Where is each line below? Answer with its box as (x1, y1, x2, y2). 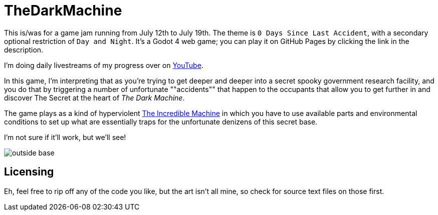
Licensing (4, 165, 54, 178)
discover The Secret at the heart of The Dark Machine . (4, 93, 185, 102)
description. (4, 45, 44, 54)
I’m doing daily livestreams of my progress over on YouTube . (4, 60, 203, 69)
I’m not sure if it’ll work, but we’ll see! (4, 132, 126, 141)
